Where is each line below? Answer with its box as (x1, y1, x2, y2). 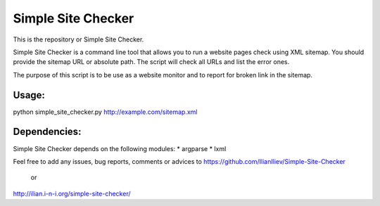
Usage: (13, 89, 46, 101)
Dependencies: (13, 126, 82, 138)
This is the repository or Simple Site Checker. (13, 35, 144, 44)
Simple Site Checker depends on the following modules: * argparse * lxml (13, 144, 227, 153)
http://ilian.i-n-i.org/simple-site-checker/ (13, 189, 131, 198)
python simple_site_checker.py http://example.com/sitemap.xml (13, 108, 198, 116)
